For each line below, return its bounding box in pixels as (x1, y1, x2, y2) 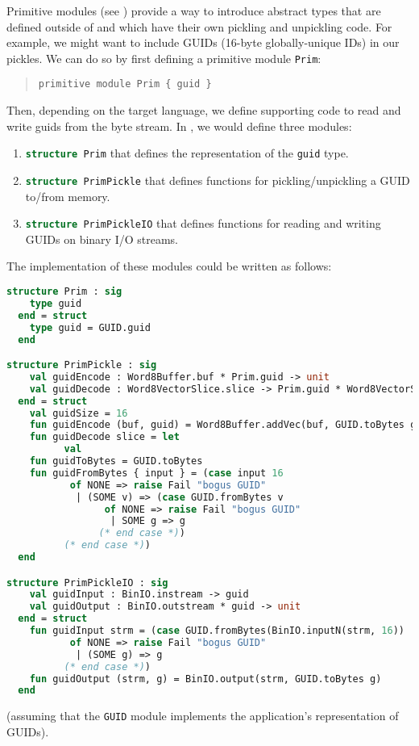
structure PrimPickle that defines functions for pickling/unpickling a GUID (25, 171, 410, 188)
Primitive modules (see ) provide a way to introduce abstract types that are (6, 2, 381, 19)
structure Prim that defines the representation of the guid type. (25, 145, 349, 161)
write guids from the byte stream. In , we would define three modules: (6, 117, 352, 134)
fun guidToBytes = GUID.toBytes (29, 455, 203, 467)
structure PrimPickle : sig (6, 359, 157, 371)
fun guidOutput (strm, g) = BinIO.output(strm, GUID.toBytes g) (29, 673, 382, 685)
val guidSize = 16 (29, 407, 128, 419)
